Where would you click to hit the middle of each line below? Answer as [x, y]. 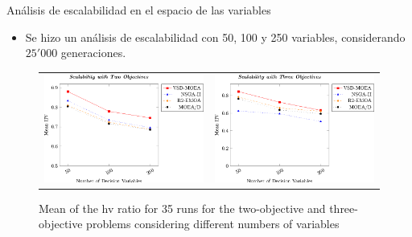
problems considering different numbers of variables [213, 224]
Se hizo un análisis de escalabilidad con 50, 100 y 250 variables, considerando [215, 37]
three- [344, 208]
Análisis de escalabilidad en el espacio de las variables [139, 10]
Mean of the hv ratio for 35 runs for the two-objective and [182, 208]
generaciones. [93, 53]
